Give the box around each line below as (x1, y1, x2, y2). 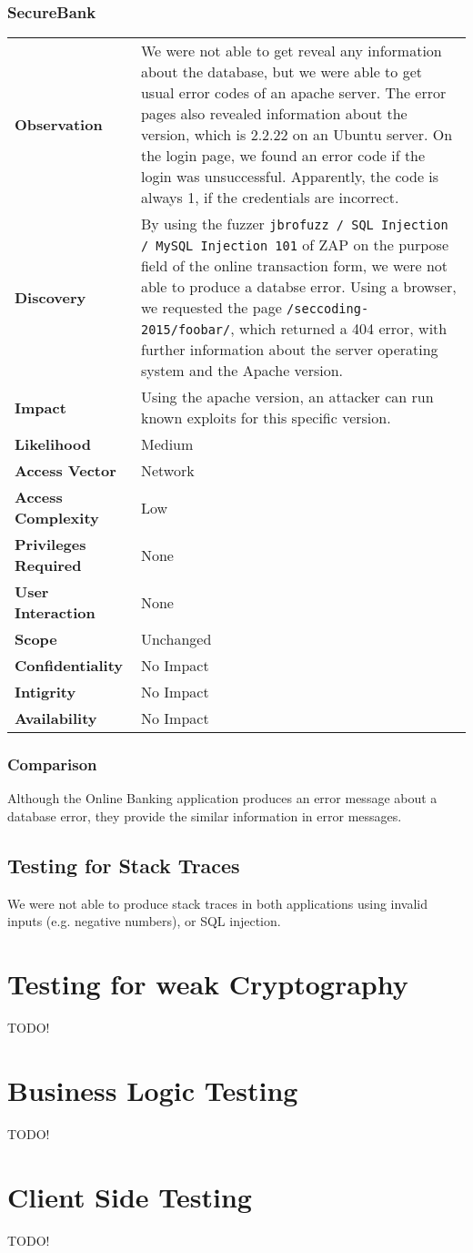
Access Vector (15, 460, 116, 482)
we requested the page (140, 297, 282, 319)
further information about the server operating (140, 339, 438, 361)
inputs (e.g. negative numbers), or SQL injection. (7, 912, 281, 931)
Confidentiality (15, 655, 124, 677)
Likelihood (15, 433, 91, 455)
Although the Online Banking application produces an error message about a (7, 789, 438, 808)
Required (15, 555, 82, 576)
